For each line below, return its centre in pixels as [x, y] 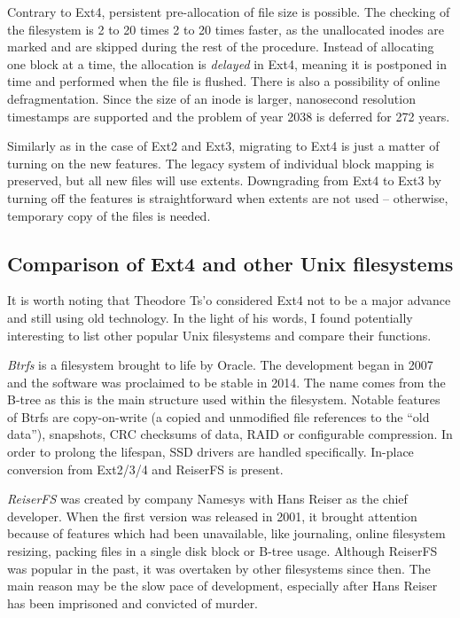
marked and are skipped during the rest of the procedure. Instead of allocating [221, 47]
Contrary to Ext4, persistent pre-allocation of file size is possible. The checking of [229, 12]
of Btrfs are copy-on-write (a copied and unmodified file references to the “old [218, 416]
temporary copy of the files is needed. [109, 215]
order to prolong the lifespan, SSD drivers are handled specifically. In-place [211, 452]
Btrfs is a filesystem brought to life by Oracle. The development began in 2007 [220, 365]
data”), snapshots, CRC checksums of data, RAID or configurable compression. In [230, 434]
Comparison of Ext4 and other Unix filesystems [230, 263]
